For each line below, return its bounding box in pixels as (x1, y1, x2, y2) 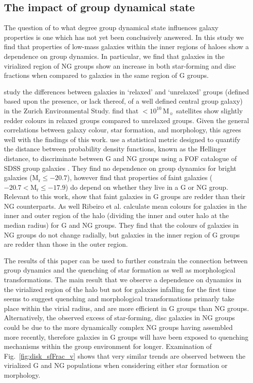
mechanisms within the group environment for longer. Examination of (4, 341, 212, 351)
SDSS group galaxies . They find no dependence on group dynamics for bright (4, 163, 236, 173)
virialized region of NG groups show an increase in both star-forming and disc (4, 60, 236, 71)
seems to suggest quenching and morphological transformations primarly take (4, 293, 235, 304)
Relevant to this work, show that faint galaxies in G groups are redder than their (4, 191, 246, 201)
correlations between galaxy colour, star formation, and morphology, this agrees (4, 125, 241, 135)
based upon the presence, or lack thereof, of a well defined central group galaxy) (4, 96, 243, 106)
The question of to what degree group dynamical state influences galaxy (4, 22, 218, 33)
